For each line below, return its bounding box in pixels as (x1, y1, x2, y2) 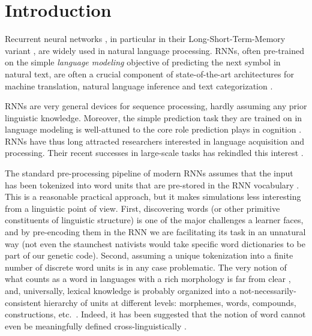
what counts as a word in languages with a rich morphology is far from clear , (5, 272, 291, 285)
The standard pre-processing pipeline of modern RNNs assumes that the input (5, 167, 293, 179)
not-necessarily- (239, 284, 296, 296)
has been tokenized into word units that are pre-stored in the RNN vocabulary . (5, 178, 299, 191)
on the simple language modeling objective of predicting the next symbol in (5, 56, 281, 68)
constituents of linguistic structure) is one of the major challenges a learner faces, (5, 214, 304, 226)
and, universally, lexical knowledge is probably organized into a (5, 284, 237, 296)
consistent (5, 296, 41, 308)
